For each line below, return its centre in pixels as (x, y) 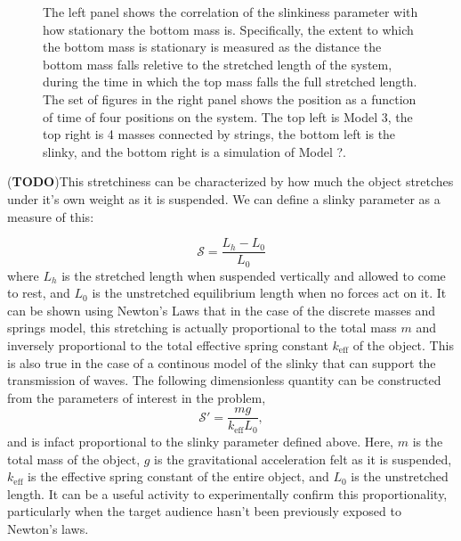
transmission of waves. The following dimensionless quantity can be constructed (224, 380)
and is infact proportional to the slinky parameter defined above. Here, (200, 441)
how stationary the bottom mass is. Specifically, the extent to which (228, 29)
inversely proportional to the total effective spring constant (168, 345)
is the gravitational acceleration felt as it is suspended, (303, 459)
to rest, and (39, 293)
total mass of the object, (74, 459)
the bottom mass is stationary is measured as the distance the (212, 47)
